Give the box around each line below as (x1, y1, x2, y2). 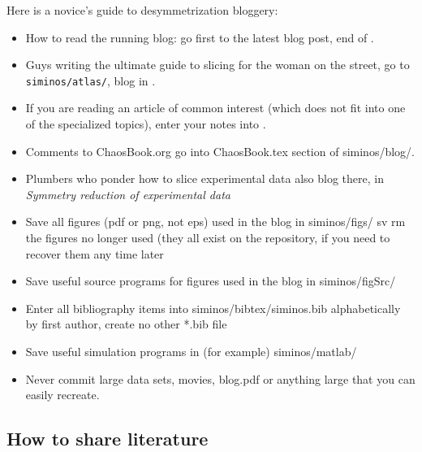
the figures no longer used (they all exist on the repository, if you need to (25, 229, 390, 246)
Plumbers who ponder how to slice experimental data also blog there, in (25, 170, 384, 187)
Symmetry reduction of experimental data (25, 185, 230, 202)
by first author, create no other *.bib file (25, 315, 227, 332)
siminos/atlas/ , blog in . (25, 72, 156, 89)
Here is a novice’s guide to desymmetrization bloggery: (6, 2, 278, 18)
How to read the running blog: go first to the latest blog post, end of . (25, 28, 374, 46)
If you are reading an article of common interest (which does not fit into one (25, 99, 406, 116)
